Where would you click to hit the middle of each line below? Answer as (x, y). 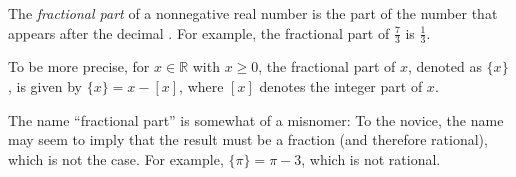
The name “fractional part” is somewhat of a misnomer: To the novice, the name (256, 119)
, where (201, 86)
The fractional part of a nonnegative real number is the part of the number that (253, 13)
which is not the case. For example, (116, 158)
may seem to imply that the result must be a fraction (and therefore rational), (248, 139)
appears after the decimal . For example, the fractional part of (199, 32)
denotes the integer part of (341, 86)
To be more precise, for (79, 66)
